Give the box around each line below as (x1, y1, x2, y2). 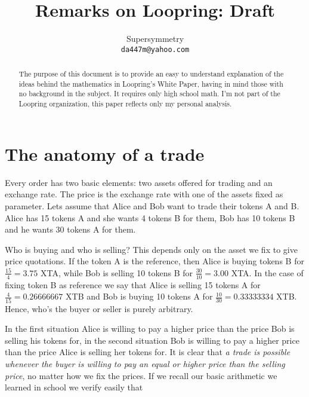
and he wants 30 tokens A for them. (5, 223, 136, 236)
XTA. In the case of (231, 266, 304, 279)
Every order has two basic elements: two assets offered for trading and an (5, 176, 273, 188)
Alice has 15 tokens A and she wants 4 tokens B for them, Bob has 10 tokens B (5, 211, 295, 224)
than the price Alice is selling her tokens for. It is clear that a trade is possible (5, 346, 291, 358)
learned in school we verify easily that (5, 381, 143, 393)
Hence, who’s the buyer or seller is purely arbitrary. (5, 302, 193, 314)
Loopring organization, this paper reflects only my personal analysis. (18, 99, 232, 109)
